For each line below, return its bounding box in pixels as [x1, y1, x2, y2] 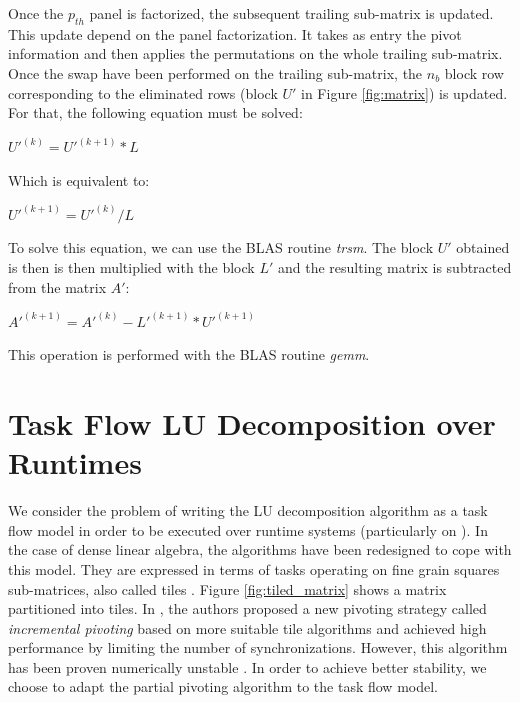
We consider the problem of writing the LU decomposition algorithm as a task [8, 500, 488, 521]
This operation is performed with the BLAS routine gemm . [8, 344, 370, 365]
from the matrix [8, 276, 107, 297]
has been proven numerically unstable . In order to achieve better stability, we [8, 656, 487, 677]
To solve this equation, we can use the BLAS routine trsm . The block [8, 237, 434, 258]
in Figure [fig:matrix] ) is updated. [301, 82, 508, 103]
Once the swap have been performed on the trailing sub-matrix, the [8, 62, 423, 83]
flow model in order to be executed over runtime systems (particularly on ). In [8, 519, 488, 540]
